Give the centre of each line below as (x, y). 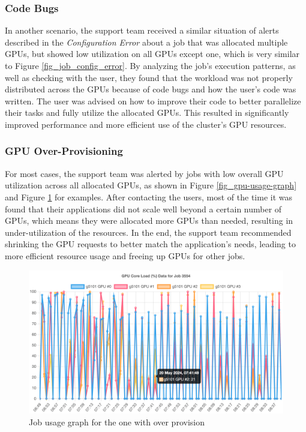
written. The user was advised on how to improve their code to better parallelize (153, 100)
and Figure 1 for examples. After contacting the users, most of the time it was (149, 196)
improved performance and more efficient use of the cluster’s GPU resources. (146, 124)
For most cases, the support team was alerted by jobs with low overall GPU (144, 173)
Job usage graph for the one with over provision (117, 421)
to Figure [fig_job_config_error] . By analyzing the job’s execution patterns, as (150, 65)
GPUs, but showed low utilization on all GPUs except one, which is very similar (152, 54)
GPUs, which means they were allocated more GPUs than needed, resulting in (149, 220)
